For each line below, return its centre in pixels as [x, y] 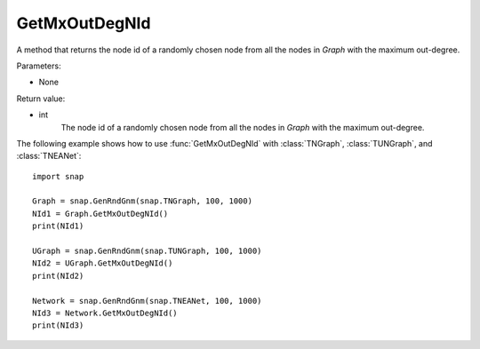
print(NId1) [58, 226]
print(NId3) [58, 325]
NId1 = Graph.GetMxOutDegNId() [100, 214]
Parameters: [39, 66]
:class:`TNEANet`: [49, 156]
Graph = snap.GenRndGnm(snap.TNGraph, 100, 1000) [143, 201]
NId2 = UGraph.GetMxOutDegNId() [103, 263]
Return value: [41, 99]
